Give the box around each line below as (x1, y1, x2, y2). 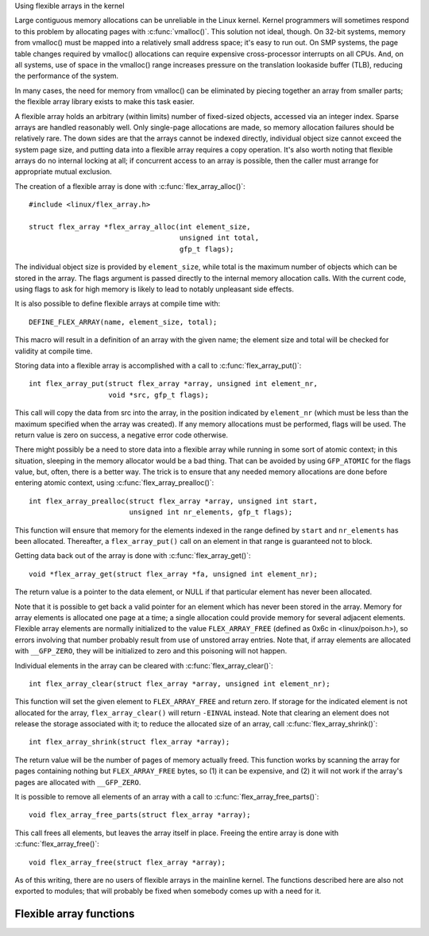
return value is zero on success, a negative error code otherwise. (14, 429, 229, 440)
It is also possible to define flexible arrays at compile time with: (14, 299, 221, 309)
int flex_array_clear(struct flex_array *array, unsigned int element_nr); (29, 679, 330, 688)
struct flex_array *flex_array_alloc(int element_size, (29, 222, 251, 232)
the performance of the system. (14, 71, 119, 81)
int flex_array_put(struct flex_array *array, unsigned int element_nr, (29, 379, 318, 388)
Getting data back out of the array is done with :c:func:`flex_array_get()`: (14, 551, 251, 560)
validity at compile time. (14, 346, 93, 356)
